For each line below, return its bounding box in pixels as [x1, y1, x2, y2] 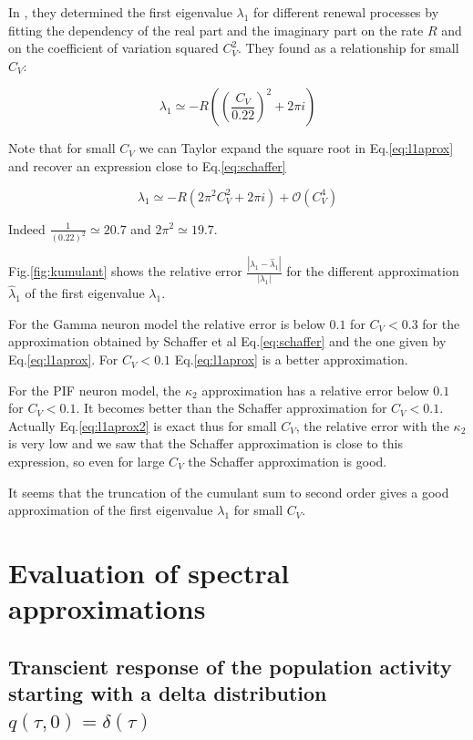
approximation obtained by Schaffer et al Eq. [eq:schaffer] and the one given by [8, 332, 447, 351]
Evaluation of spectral [8, 554, 290, 591]
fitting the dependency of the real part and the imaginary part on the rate [8, 20, 424, 39]
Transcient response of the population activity [8, 652, 452, 680]
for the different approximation [286, 262, 459, 281]
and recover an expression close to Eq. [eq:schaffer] [8, 156, 286, 175]
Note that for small [8, 139, 116, 158]
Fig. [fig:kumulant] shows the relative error [8, 262, 242, 281]
